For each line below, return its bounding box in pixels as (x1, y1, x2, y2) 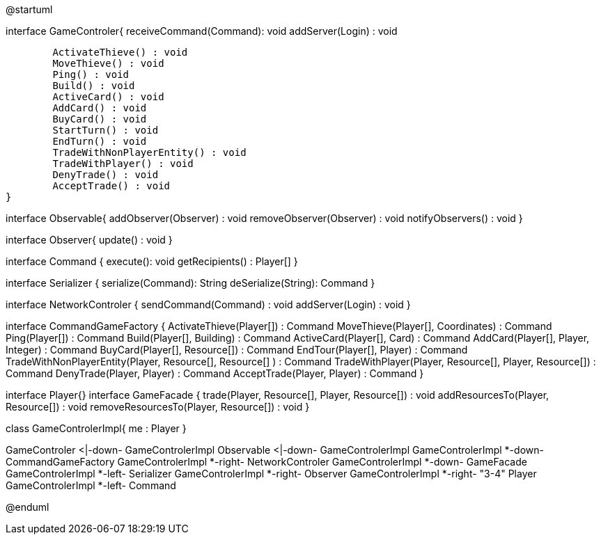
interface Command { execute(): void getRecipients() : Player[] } (6, 255, 298, 267)
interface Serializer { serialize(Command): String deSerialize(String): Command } (6, 277, 375, 289)
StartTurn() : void (52, 125, 159, 136)
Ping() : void (52, 69, 130, 80)
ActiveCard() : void (52, 91, 164, 102)
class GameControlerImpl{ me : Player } (6, 422, 187, 434)
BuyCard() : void (52, 113, 147, 125)
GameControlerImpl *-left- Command (6, 479, 176, 491)
